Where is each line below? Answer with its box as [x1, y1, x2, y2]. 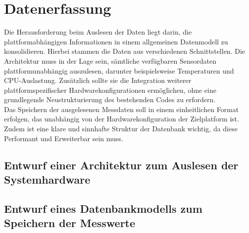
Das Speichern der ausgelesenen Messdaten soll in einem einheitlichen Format [4, 104, 239, 114]
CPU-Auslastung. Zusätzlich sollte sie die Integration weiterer [4, 75, 192, 85]
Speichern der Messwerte [4, 215, 136, 231]
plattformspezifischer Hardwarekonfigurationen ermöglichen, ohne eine [4, 84, 216, 95]
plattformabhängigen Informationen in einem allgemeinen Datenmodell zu [4, 36, 228, 46]
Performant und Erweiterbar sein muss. [4, 133, 123, 143]
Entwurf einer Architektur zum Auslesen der [4, 157, 239, 172]
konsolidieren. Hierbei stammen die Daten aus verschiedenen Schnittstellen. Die [4, 46, 245, 56]
